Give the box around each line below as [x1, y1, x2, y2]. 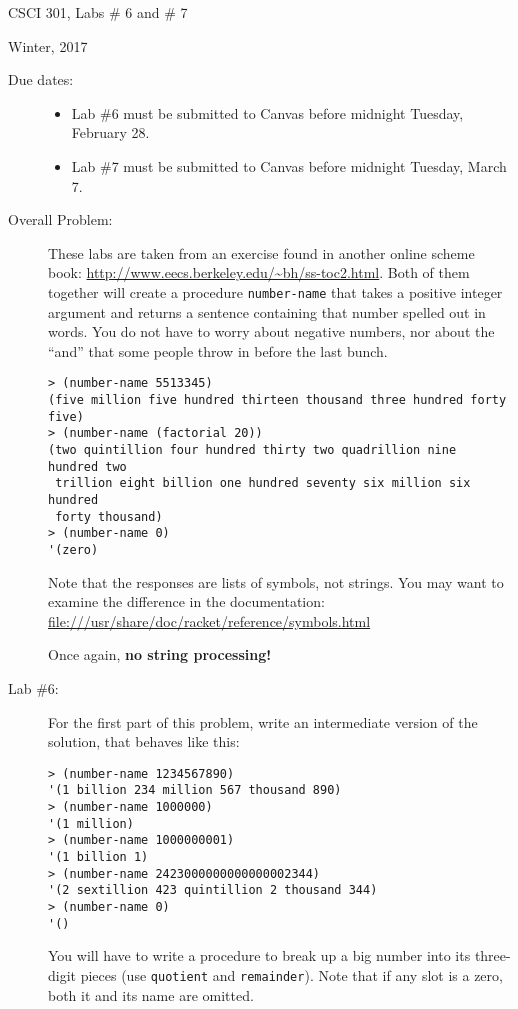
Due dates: [8, 69, 74, 90]
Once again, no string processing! [48, 644, 272, 665]
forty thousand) [55, 509, 163, 524]
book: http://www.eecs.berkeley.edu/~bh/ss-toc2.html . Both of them [48, 262, 470, 283]
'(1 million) [48, 816, 134, 831]
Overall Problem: [8, 209, 113, 230]
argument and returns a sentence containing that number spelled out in [48, 301, 486, 322]
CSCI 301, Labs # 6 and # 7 [8, 2, 188, 22]
